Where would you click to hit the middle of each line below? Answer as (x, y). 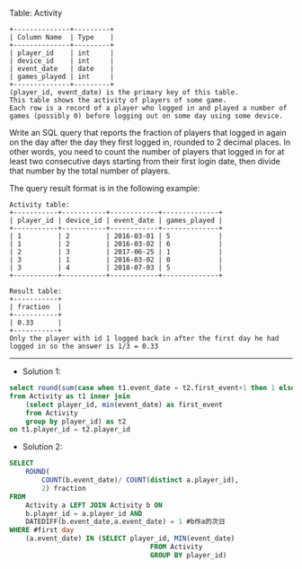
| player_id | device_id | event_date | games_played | (116, 220)
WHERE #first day (42, 530)
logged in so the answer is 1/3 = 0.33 (84, 346)
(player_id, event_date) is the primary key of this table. (124, 93)
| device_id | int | (62, 61)
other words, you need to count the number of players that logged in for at (147, 151)
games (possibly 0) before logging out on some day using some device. (146, 116)
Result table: (36, 291)
